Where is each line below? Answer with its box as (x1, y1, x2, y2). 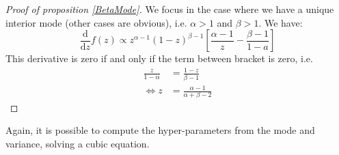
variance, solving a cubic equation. (5, 136, 150, 150)
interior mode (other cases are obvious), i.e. (5, 15, 187, 29)
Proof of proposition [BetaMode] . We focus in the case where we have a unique (5, 2, 334, 16)
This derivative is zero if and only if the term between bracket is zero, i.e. (5, 51, 313, 66)
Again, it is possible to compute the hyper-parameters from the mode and (5, 123, 315, 137)
